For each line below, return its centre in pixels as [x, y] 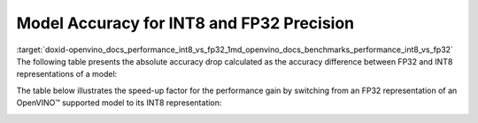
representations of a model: [67, 74]
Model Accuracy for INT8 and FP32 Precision [185, 23]
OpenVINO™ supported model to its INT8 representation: [119, 103]
